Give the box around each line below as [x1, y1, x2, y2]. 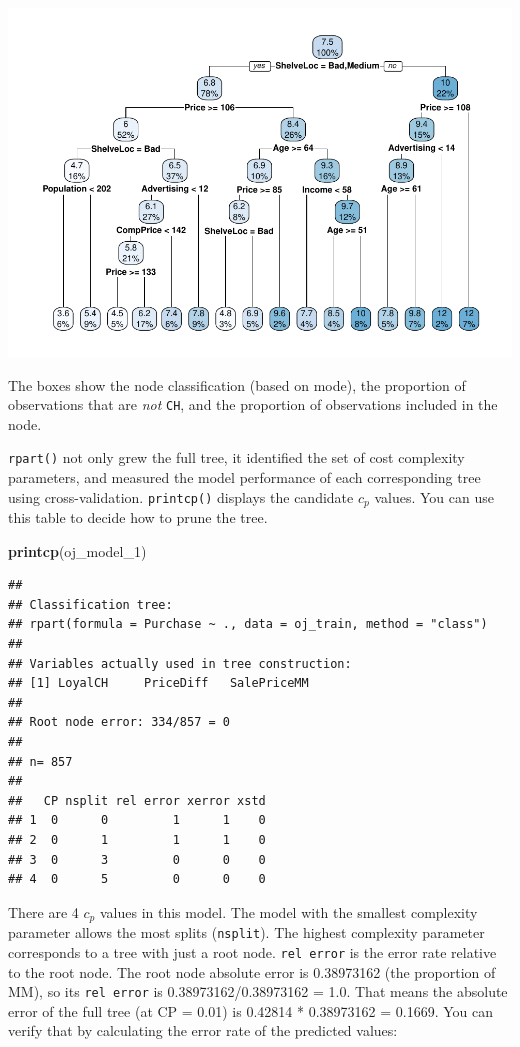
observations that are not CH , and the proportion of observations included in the [8, 394, 498, 415]
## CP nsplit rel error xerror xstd [8, 793, 266, 808]
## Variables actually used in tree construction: [8, 656, 352, 671]
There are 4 [8, 901, 79, 922]
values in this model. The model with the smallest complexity [99, 901, 478, 922]
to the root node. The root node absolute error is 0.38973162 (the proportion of [8, 961, 496, 982]
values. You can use [374, 486, 494, 507]
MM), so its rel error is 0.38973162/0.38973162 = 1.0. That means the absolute [8, 981, 508, 1002]
